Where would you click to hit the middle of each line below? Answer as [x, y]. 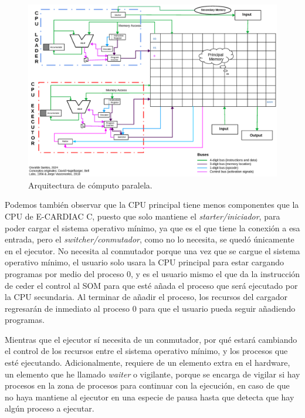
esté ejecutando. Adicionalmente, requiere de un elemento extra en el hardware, [148, 363]
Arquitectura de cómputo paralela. [90, 185]
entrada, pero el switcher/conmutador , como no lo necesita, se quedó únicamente [150, 239]
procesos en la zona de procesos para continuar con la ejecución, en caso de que [147, 385]
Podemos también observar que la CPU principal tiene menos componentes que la [152, 205]
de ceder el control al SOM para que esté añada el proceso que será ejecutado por [151, 285]
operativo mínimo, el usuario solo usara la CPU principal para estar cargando [145, 262]
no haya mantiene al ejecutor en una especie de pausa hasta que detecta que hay [150, 397]
